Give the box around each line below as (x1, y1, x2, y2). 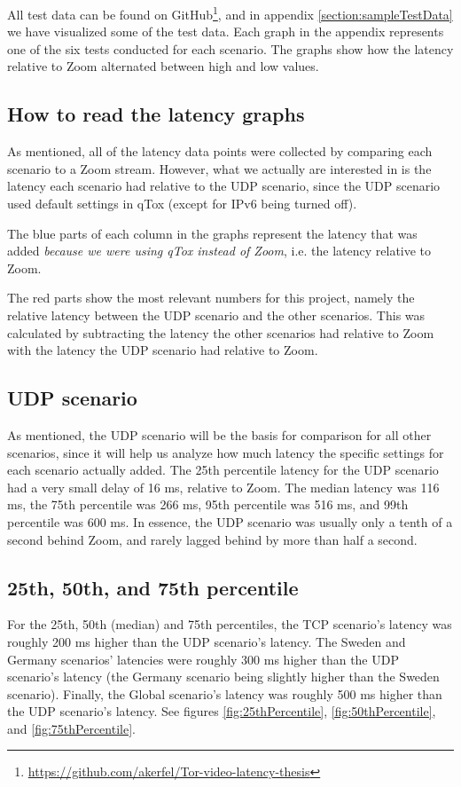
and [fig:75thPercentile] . (7, 719, 136, 737)
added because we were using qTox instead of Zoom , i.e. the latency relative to (7, 241, 432, 260)
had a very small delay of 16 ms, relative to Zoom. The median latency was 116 (7, 477, 440, 496)
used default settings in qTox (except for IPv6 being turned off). (7, 194, 357, 213)
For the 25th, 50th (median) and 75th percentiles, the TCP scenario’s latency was (7, 615, 452, 634)
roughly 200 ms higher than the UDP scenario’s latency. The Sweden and (7, 632, 406, 650)
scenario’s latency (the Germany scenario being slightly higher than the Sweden (7, 667, 440, 686)
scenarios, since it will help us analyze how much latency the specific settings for (7, 443, 444, 461)
